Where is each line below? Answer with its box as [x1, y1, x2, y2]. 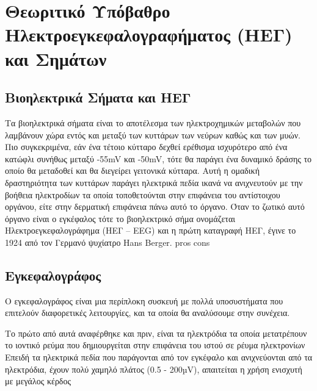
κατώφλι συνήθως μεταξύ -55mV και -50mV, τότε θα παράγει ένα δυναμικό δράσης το [5, 152, 312, 165]
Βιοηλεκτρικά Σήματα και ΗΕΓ [5, 88, 191, 107]
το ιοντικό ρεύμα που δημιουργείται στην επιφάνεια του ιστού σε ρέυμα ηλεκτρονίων [5, 339, 305, 351]
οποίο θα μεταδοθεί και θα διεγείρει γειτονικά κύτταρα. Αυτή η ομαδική [5, 164, 260, 177]
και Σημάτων [5, 46, 107, 71]
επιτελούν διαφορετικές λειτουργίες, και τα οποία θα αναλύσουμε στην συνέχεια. [5, 306, 290, 319]
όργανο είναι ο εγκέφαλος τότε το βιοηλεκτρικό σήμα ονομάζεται [5, 212, 236, 224]
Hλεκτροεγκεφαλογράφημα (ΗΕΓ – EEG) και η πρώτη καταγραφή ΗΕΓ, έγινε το [5, 224, 296, 237]
